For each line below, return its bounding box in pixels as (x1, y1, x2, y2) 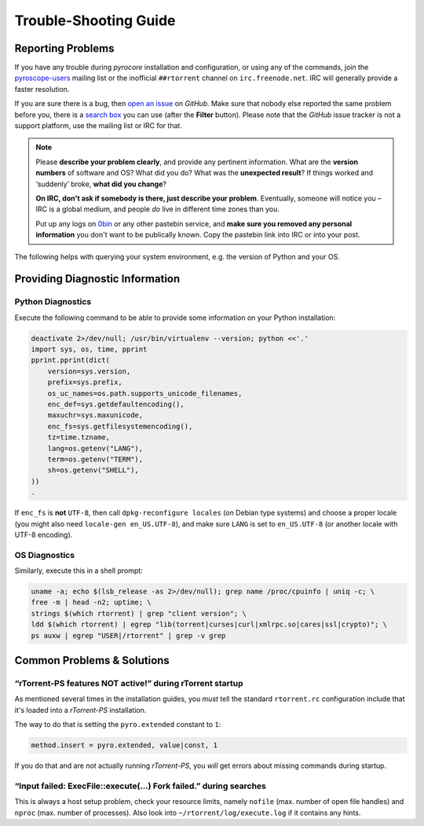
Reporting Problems (14, 42, 115, 55)
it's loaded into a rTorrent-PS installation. (14, 705, 147, 714)
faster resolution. (14, 84, 70, 94)
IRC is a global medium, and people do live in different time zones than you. (35, 204, 280, 214)
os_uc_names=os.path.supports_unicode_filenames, (47, 389, 243, 398)
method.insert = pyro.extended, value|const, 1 (31, 741, 217, 750)
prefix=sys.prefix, (47, 378, 123, 387)
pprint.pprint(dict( (31, 356, 110, 365)
